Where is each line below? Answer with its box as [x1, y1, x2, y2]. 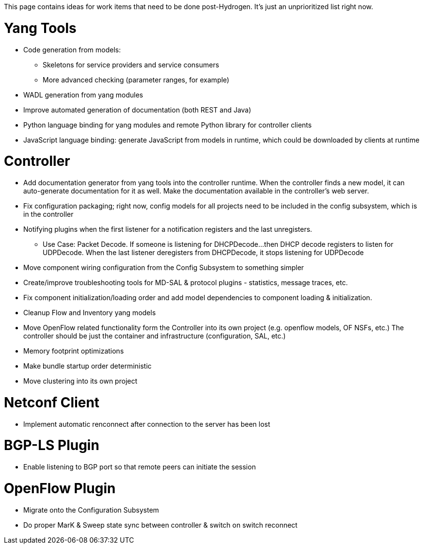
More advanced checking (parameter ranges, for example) [43, 75, 230, 84]
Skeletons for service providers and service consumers [43, 60, 219, 69]
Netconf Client [4, 394, 100, 411]
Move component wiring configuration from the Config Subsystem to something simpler [23, 263, 304, 272]
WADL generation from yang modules [23, 90, 143, 99]
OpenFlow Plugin [4, 480, 116, 497]
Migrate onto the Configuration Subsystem [23, 505, 159, 514]
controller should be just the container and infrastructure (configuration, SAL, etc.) [23, 332, 286, 340]
